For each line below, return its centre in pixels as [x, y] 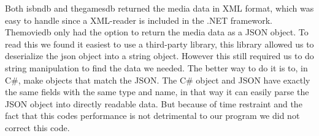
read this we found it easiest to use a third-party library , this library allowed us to [159, 44]
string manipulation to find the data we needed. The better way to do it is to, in [156, 67]
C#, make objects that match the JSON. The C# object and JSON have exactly [158, 80]
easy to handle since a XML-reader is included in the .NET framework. [139, 20]
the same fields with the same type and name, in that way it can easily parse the [157, 92]
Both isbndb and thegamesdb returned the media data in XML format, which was [159, 8]
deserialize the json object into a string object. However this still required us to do [159, 56]
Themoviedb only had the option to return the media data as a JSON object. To [157, 32]
